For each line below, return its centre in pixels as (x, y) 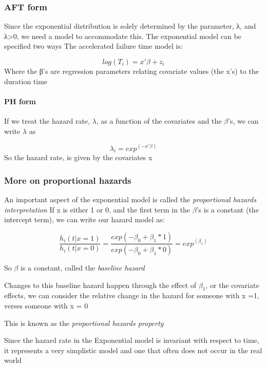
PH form (20, 101)
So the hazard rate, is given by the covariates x (78, 157)
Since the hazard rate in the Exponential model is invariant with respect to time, (132, 340)
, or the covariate (232, 285)
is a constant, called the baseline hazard (83, 267)
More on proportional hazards (68, 180)
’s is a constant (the (227, 209)
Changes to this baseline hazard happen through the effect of (100, 285)
